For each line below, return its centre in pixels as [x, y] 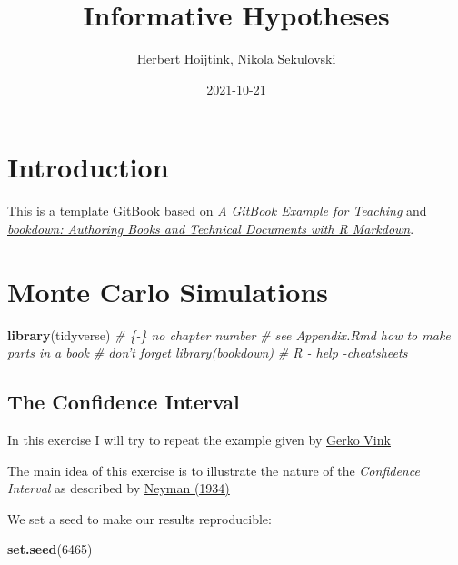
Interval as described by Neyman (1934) [119, 488]
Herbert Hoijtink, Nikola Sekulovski [236, 59]
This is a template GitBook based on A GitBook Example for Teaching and [217, 211]
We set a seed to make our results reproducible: [139, 518]
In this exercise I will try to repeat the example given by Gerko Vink [199, 439]
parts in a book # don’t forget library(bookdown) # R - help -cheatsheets [208, 353]
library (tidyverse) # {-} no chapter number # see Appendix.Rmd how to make [229, 334]
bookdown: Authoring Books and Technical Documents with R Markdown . [211, 228]
